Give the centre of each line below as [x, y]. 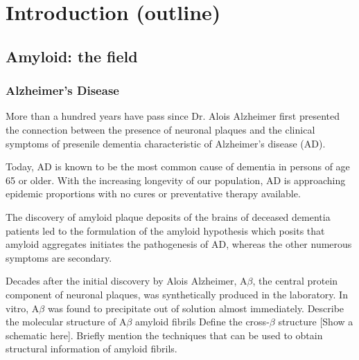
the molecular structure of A [66, 322]
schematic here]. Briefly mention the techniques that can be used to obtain [164, 335]
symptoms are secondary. [59, 257]
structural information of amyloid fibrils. [91, 349]
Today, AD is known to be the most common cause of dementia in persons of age [178, 166]
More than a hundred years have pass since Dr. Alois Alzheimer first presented [173, 116]
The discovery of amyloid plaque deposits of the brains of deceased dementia [168, 216]
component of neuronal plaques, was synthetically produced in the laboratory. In [177, 294]
